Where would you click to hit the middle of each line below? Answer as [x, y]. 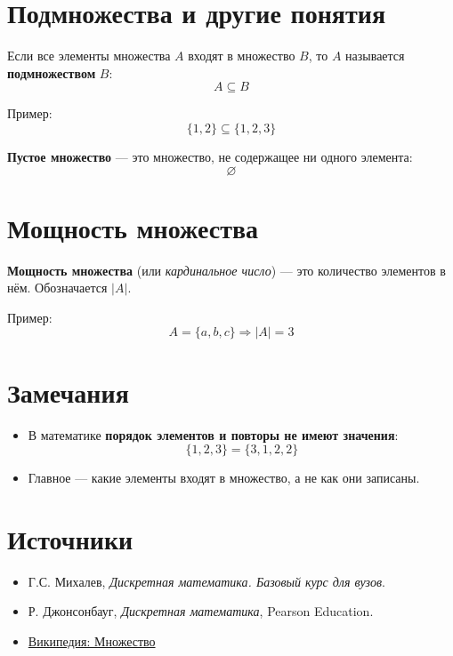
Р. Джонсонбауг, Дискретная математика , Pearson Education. [201, 611]
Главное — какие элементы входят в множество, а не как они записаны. [224, 478]
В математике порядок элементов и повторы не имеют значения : [213, 434]
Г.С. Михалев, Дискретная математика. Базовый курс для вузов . [206, 581]
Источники [70, 538]
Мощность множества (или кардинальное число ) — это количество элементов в [226, 270]
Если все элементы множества [89, 56]
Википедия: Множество [92, 641]
